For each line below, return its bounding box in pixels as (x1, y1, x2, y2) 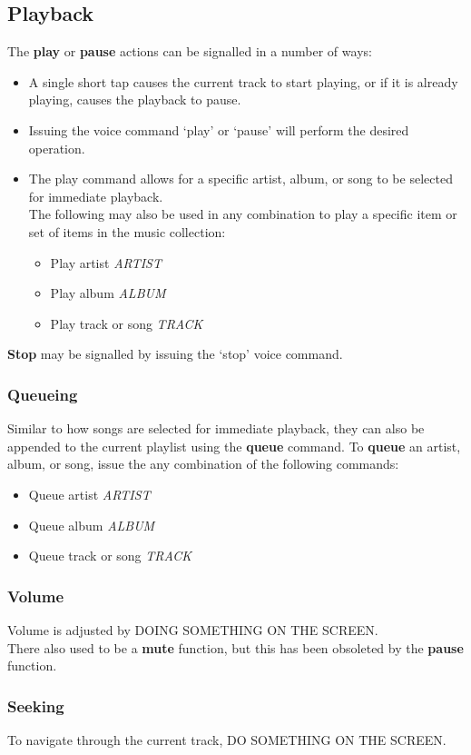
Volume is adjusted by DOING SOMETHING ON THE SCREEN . (7, 620, 378, 639)
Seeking (7, 694, 64, 717)
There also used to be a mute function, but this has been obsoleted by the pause (7, 638, 464, 657)
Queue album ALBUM (28, 515, 155, 534)
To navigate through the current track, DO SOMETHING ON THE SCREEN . (7, 730, 446, 749)
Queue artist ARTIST (28, 484, 151, 503)
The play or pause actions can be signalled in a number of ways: (7, 42, 372, 61)
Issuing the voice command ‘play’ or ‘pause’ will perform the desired (28, 120, 409, 139)
